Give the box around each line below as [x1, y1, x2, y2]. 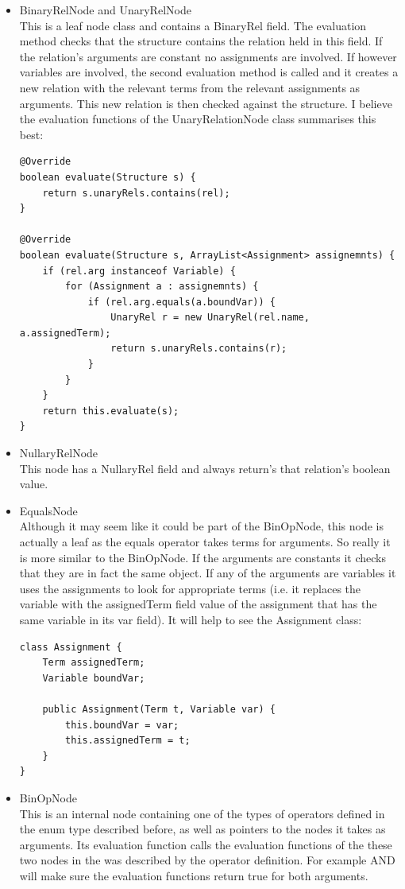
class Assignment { [19, 641, 122, 653]
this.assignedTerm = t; [65, 735, 191, 747]
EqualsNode [19, 502, 78, 518]
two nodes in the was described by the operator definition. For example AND [19, 852, 395, 868]
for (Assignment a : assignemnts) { [65, 281, 259, 293]
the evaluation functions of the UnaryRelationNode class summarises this [19, 111, 376, 127]
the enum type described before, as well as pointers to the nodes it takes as [19, 821, 386, 837]
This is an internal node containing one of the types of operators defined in [19, 805, 385, 821]
